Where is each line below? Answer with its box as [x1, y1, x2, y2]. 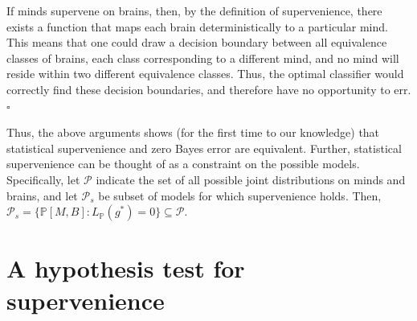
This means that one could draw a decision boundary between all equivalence [6, 34, 387, 51]
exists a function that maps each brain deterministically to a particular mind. [6, 18, 388, 35]
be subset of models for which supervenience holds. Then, [98, 187, 382, 204]
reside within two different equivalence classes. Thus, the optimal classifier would [6, 65, 404, 82]
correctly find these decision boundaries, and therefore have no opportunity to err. [6, 80, 411, 97]
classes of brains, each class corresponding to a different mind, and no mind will [6, 49, 399, 66]
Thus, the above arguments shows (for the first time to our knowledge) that [6, 124, 380, 141]
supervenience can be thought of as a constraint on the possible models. [6, 155, 360, 172]
